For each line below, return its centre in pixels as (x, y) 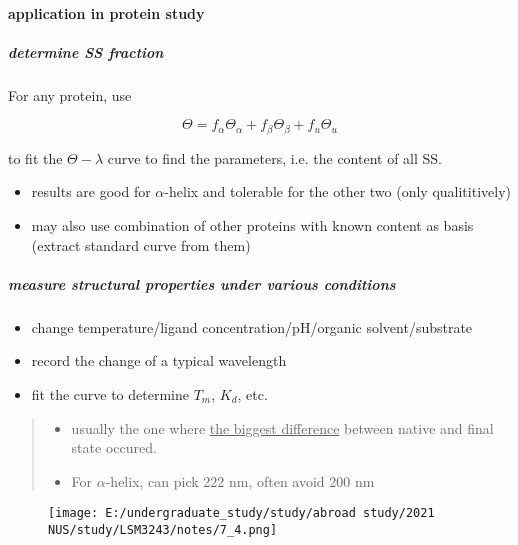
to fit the (35, 157)
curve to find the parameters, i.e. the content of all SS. (275, 157)
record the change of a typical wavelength (159, 360)
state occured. (114, 447)
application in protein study (106, 12)
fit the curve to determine (110, 393)
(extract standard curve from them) (141, 244)
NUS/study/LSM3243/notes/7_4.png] (163, 529)
